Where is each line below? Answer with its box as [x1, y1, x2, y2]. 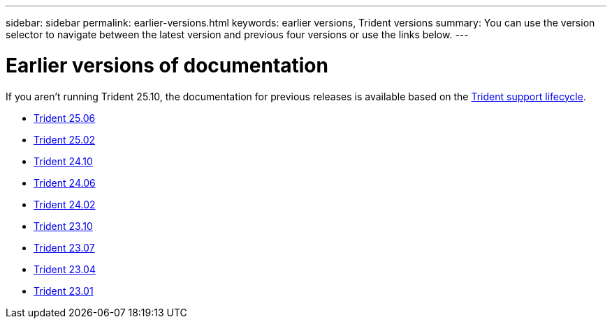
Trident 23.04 [34, 263, 96, 275]
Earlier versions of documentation [6, 53, 328, 77]
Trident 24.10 [34, 155, 93, 167]
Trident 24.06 [34, 176, 96, 189]
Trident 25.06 [34, 111, 96, 124]
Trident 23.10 [34, 219, 93, 232]
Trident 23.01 [34, 284, 94, 297]
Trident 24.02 [34, 198, 96, 210]
